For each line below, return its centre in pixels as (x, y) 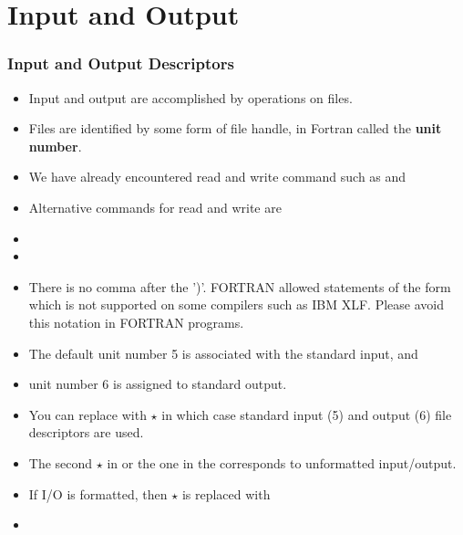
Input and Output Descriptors (121, 63)
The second (61, 462)
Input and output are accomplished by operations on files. (190, 97)
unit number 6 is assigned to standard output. (158, 384)
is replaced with (226, 493)
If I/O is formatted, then (98, 493)
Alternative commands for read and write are (155, 207)
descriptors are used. (86, 432)
